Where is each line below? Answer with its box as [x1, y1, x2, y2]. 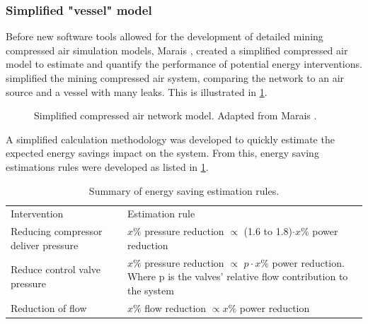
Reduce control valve [11, 262, 100, 277]
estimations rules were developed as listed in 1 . [6, 159, 209, 174]
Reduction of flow [11, 300, 87, 315]
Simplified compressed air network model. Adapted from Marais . [34, 108, 317, 123]
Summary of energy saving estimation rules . [88, 183, 280, 198]
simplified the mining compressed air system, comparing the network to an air [6, 71, 345, 85]
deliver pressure [11, 237, 79, 252]
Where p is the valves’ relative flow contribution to [127, 269, 348, 284]
